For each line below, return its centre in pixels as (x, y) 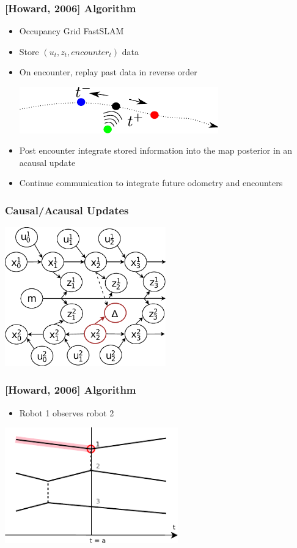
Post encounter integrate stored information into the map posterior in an (156, 150)
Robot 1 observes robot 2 (67, 412)
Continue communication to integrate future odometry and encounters (151, 183)
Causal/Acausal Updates (67, 210)
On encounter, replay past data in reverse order (108, 72)
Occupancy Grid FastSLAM (71, 31)
